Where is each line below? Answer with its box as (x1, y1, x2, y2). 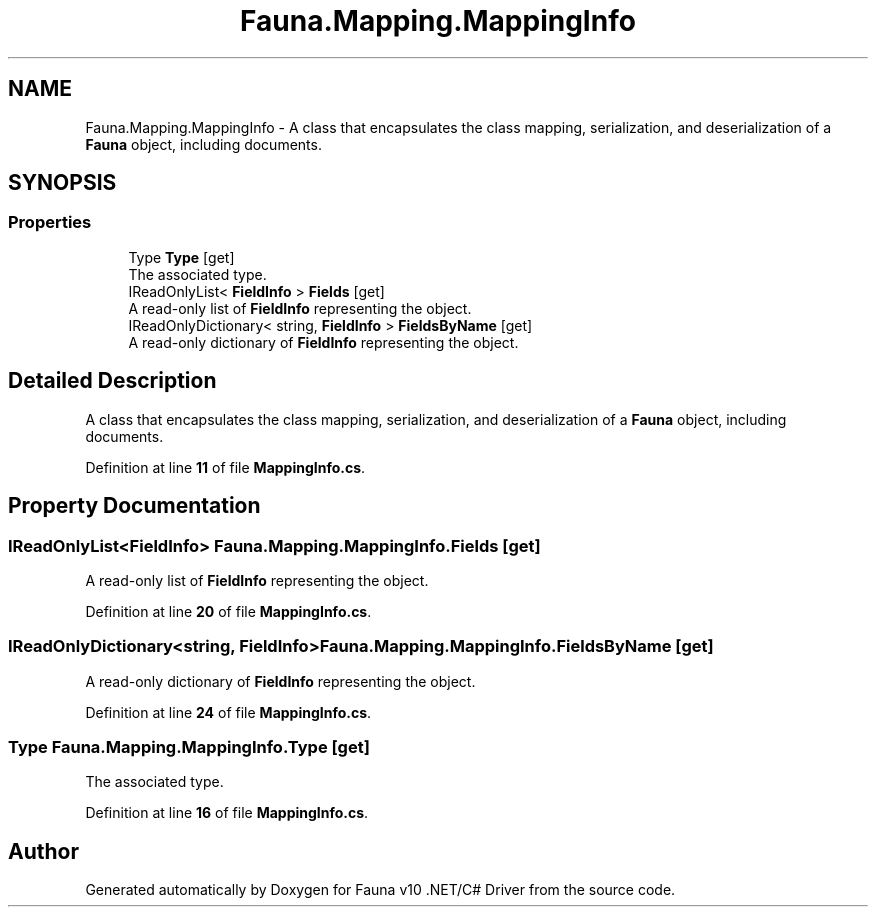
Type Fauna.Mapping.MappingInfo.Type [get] (8, 737, 370, 757)
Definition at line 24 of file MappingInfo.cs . (85, 703, 372, 721)
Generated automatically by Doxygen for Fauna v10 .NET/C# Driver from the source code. (85, 881, 676, 899)
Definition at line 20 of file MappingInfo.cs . (85, 602, 372, 620)
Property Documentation (8, 493, 261, 519)
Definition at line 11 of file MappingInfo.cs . (85, 458, 366, 476)
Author (8, 838, 79, 864)
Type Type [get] (128, 248, 235, 266)
